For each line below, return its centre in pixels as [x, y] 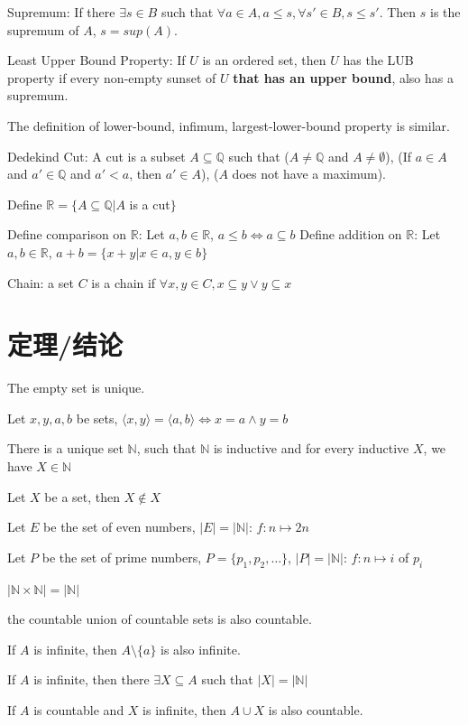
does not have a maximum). [309, 174]
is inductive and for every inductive [311, 448]
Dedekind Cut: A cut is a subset [96, 156]
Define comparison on [67, 234]
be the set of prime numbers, [122, 557]
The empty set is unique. [76, 388]
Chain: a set [41, 282]
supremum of [43, 29]
